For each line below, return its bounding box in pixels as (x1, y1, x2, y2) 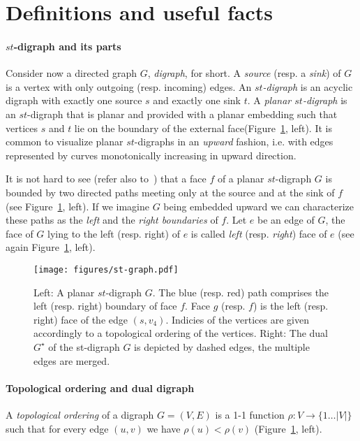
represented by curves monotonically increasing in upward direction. (6, 147, 297, 162)
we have (147, 421, 181, 435)
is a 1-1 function (215, 407, 285, 421)
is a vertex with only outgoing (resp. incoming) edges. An (6, 79, 252, 94)
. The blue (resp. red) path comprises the (152, 284, 329, 299)
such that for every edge (6, 421, 109, 435)
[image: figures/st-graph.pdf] (33, 264, 179, 275)
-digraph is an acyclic (262, 79, 353, 94)
